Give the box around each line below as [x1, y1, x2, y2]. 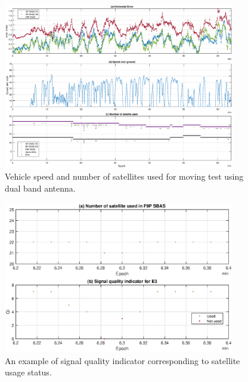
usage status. [5, 366, 52, 378]
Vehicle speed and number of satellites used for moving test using [5, 170, 244, 183]
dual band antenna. [5, 182, 76, 195]
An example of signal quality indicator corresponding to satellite [5, 354, 240, 366]
